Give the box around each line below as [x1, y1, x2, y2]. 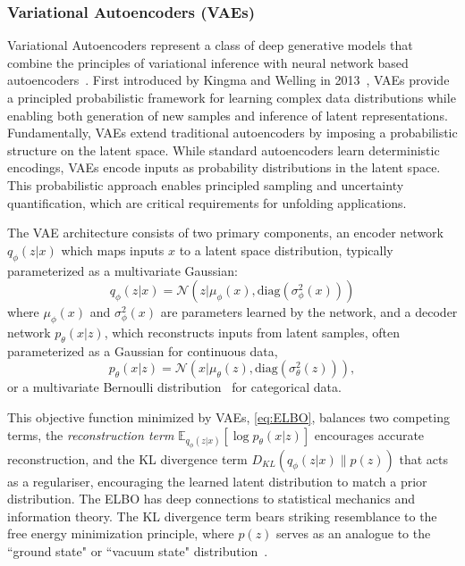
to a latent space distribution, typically [179, 240, 393, 259]
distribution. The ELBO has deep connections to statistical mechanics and [7, 489, 416, 508]
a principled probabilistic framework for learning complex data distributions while [7, 88, 456, 106]
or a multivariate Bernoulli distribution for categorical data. [7, 378, 342, 396]
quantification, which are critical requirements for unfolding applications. [7, 193, 407, 212]
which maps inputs [61, 240, 165, 259]
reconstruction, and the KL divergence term [7, 449, 248, 468]
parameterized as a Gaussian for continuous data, [7, 341, 278, 360]
